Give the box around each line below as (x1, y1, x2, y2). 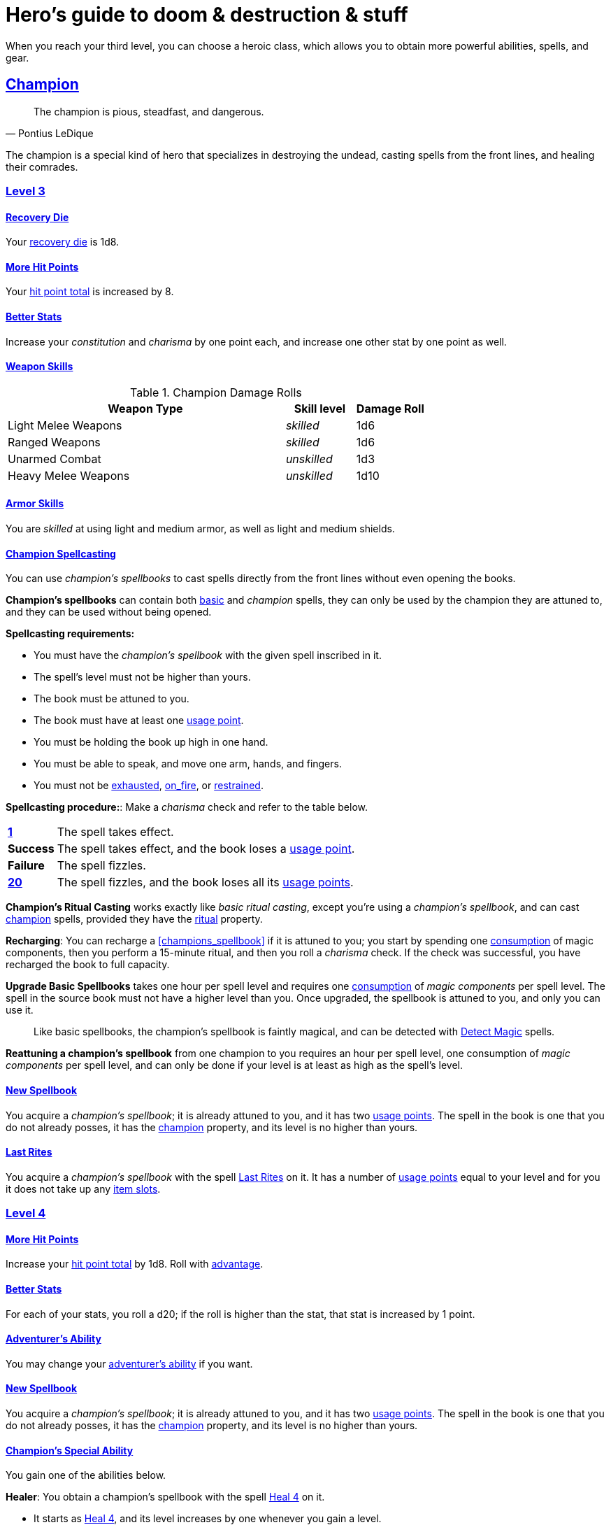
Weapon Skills (6, 360, 73, 373)
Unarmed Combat (8, 451, 101, 466)
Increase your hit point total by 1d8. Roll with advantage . (6, 1258, 264, 1270)
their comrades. (6, 160, 78, 173)
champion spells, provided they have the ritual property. (6, 913, 263, 925)
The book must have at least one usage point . (34, 714, 244, 727)
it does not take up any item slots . (6, 1182, 161, 1195)
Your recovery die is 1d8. (6, 236, 120, 248)
